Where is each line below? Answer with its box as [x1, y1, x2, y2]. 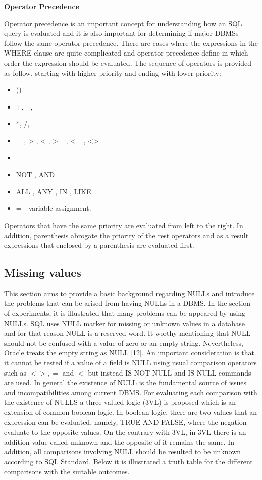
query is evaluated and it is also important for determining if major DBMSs [4, 28, 239, 38]
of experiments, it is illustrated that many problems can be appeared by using [4, 308, 246, 318]
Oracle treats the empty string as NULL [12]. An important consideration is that [4, 347, 255, 358]
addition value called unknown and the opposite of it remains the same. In [4, 436, 235, 447]
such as [4, 367, 27, 378]
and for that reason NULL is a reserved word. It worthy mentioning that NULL [4, 328, 251, 338]
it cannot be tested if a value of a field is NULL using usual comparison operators [4, 357, 257, 368]
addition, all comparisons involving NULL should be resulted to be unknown [4, 446, 241, 457]
